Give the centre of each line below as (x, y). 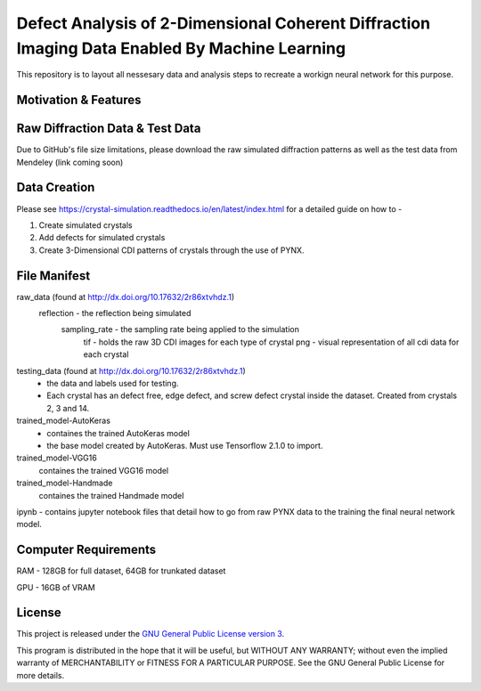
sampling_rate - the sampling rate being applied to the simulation (180, 329)
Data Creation (56, 187)
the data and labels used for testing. (113, 383)
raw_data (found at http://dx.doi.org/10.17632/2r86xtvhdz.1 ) (126, 297)
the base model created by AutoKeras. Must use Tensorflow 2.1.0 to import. (185, 445)
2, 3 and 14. (68, 408)
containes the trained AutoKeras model (118, 433)
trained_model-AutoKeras (64, 421)
